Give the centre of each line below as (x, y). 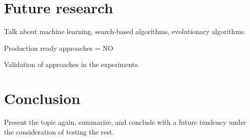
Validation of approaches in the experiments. (72, 64)
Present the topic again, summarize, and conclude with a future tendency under (125, 122)
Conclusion (42, 98)
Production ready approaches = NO (59, 48)
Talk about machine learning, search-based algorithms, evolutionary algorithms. (125, 31)
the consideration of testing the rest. (59, 131)
